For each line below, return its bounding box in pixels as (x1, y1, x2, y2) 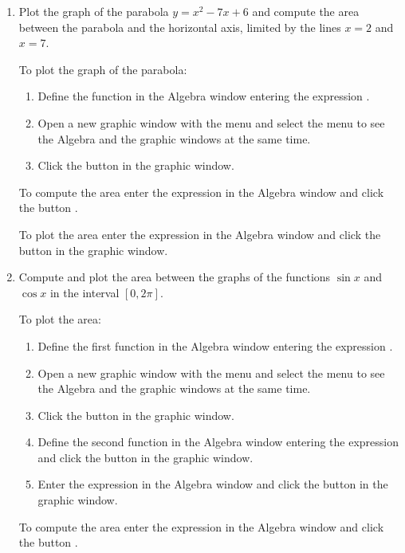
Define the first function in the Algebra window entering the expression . (37, 337, 393, 354)
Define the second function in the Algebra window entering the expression (37, 433, 399, 450)
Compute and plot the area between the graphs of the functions (18, 269, 331, 285)
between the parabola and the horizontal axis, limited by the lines (18, 18, 341, 35)
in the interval (49, 284, 120, 300)
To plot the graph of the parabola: (18, 61, 187, 77)
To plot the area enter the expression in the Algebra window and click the (18, 226, 381, 242)
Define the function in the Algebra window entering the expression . (37, 88, 370, 104)
